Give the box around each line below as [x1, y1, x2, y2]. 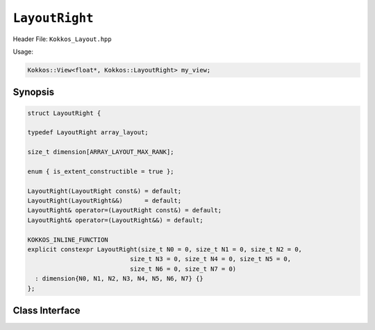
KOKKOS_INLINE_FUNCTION [27, 235, 109, 244]
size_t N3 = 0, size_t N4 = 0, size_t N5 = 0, [129, 255, 292, 263]
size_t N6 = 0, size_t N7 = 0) [129, 265, 237, 273]
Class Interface [12, 304, 81, 316]
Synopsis [12, 86, 55, 98]
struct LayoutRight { [27, 109, 101, 117]
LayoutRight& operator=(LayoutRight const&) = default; [27, 206, 222, 214]
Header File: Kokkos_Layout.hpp [12, 35, 112, 43]
